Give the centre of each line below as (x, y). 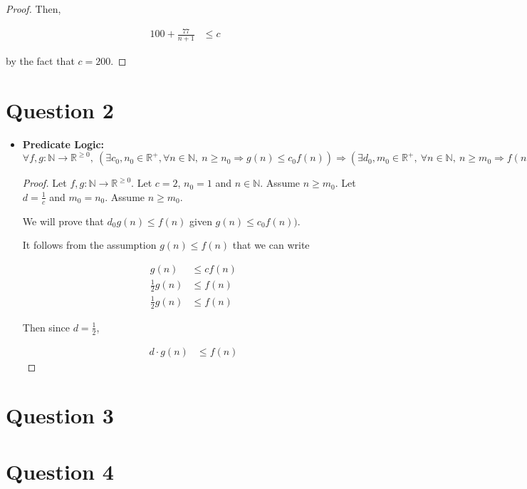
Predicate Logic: (63, 144)
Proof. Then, (33, 9)
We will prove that (63, 221)
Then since (46, 327)
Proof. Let (45, 183)
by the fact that (40, 60)
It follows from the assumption (89, 245)
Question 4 (60, 471)
